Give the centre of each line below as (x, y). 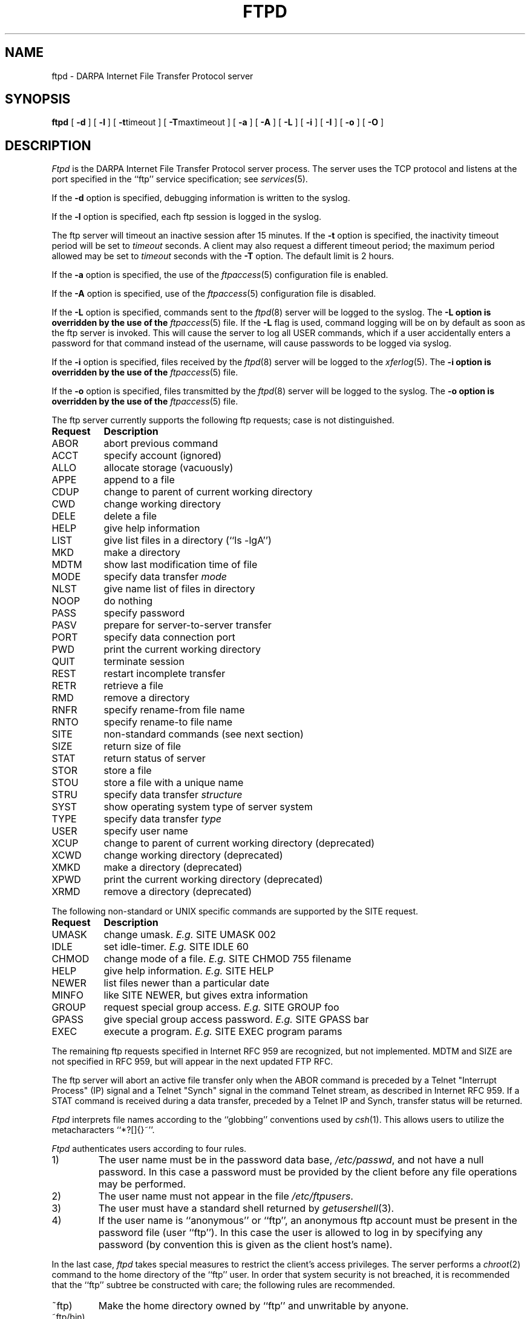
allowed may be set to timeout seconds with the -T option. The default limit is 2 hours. (223, 256)
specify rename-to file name (168, 722)
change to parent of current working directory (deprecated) (239, 843)
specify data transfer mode (165, 577)
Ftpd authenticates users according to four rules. (149, 1149)
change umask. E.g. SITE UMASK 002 (190, 935)
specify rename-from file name (174, 710)
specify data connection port (169, 637)
